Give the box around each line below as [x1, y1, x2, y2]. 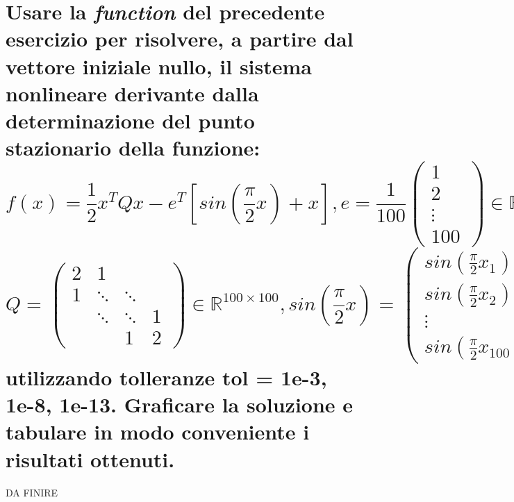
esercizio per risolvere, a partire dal [6, 24, 354, 53]
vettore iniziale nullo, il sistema [6, 51, 313, 80]
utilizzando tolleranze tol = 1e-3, [6, 363, 327, 392]
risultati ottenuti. [6, 444, 175, 473]
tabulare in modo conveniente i [6, 417, 310, 446]
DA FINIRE [6, 485, 58, 499]
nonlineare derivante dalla [6, 78, 259, 107]
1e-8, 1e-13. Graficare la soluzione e [6, 390, 354, 419]
